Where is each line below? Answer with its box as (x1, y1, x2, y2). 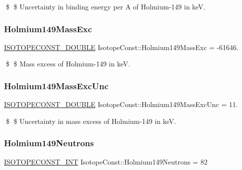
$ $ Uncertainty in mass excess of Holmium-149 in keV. (5, 115, 176, 126)
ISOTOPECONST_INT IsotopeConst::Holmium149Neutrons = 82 (4, 156, 208, 167)
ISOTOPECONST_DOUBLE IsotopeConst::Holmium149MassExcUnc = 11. (4, 99, 238, 110)
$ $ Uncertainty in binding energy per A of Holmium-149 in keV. (5, 1, 206, 11)
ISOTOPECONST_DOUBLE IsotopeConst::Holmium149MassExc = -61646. (4, 42, 239, 52)
